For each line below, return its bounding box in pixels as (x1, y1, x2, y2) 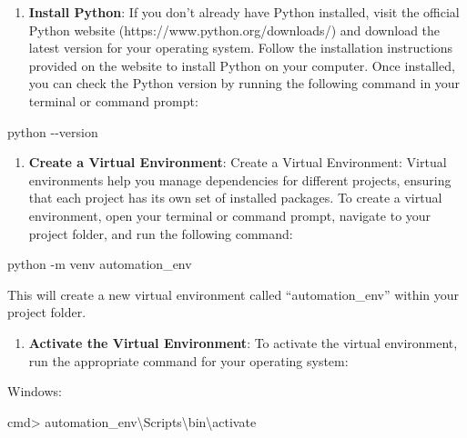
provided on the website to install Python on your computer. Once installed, (28, 55, 455, 75)
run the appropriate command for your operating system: (28, 351, 349, 370)
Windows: (7, 382, 62, 401)
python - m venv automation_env (7, 254, 192, 274)
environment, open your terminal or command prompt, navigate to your (28, 205, 431, 224)
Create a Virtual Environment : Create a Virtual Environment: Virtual (28, 153, 447, 172)
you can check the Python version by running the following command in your (28, 74, 461, 93)
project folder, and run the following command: (28, 224, 293, 243)
